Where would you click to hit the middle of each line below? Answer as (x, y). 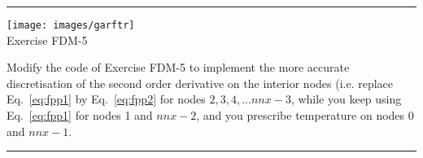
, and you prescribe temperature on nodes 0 (305, 115)
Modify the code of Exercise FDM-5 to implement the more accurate (178, 67)
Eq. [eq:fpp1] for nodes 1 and (80, 115)
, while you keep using (346, 99)
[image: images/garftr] (71, 25)
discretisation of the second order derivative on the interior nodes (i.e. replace (200, 83)
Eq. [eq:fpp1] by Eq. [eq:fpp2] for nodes (106, 99)
